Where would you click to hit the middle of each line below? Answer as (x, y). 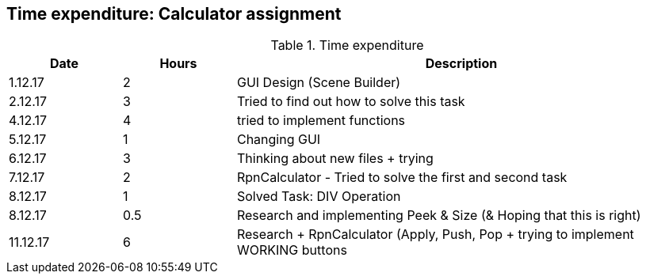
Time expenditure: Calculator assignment (174, 14)
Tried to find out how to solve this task (351, 102)
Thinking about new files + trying (335, 159)
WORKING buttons (292, 250)
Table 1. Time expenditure (347, 45)
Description (461, 64)
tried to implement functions (321, 121)
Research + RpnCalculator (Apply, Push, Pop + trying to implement (435, 235)
